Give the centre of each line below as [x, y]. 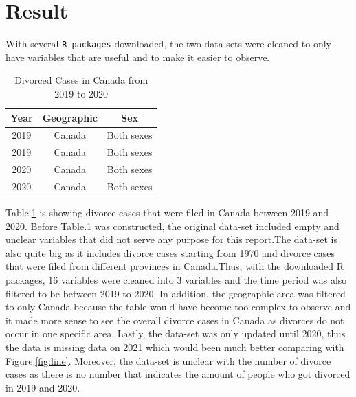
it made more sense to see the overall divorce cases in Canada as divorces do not [175, 320]
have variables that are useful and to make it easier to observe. [138, 57]
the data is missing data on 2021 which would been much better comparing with [175, 347]
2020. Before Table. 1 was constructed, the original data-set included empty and [173, 226]
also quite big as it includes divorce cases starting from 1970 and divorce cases [170, 252]
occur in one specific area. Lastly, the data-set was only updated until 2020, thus [176, 333]
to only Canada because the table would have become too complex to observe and [178, 307]
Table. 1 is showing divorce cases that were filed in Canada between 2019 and [167, 213]
